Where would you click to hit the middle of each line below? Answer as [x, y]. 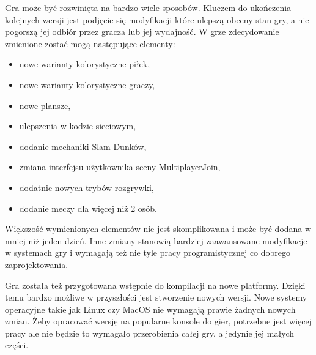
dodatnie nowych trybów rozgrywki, [86, 187]
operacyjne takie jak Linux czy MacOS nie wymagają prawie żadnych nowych [150, 309]
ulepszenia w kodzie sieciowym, [78, 126]
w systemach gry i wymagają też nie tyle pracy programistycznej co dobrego [148, 252]
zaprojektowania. [37, 264]
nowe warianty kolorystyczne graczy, [87, 84]
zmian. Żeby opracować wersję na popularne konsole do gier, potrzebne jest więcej [159, 321]
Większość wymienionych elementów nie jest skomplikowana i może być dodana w [158, 229]
